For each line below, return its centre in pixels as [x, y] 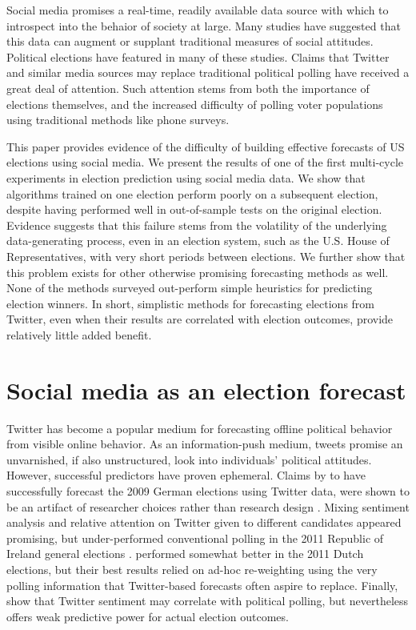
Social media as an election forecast [206, 389]
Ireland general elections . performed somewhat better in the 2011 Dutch [185, 554]
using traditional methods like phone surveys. [118, 120]
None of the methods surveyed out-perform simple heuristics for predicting [190, 288]
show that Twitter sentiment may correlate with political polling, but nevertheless [208, 601]
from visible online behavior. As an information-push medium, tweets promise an [205, 444]
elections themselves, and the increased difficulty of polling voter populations [195, 104]
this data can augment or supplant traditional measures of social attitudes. [190, 41]
